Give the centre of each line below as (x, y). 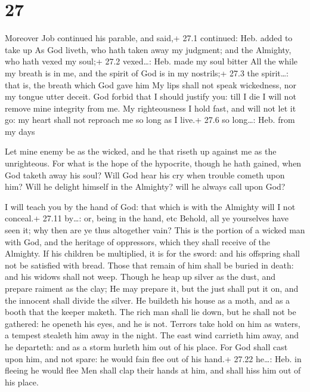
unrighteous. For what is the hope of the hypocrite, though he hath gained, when (153, 163)
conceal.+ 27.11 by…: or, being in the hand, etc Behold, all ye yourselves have (147, 218)
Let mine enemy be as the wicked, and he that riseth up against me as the (141, 151)
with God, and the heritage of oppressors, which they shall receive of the (138, 241)
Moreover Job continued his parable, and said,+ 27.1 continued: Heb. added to (149, 38)
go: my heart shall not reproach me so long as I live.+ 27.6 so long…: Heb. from (150, 120)
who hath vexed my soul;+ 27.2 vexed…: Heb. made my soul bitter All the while (151, 61)
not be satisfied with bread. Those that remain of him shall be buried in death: (149, 265)
